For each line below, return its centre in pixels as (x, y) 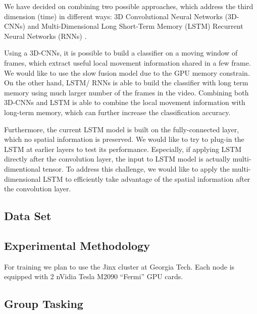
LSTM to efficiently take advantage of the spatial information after (147, 178)
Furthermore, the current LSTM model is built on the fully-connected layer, (122, 129)
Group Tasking (44, 304)
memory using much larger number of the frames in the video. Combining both (126, 92)
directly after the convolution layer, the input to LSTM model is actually (117, 159)
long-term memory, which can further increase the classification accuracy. (117, 112)
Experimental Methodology (77, 245)
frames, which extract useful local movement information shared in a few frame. (127, 62)
